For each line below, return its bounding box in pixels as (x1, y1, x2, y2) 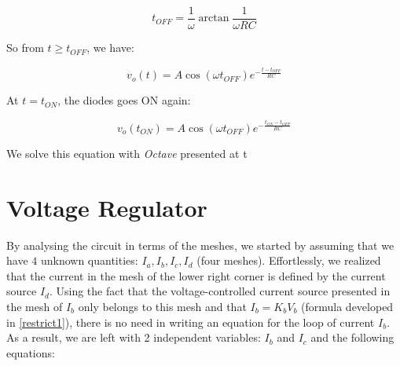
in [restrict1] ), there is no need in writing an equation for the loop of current (6, 313, 375, 330)
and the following (310, 329, 394, 346)
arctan (198, 13, 229, 24)
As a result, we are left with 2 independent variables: (6, 329, 261, 346)
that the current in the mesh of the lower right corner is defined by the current (6, 267, 386, 284)
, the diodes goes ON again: (57, 92, 191, 108)
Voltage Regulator (6, 191, 207, 223)
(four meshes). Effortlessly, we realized (196, 252, 381, 269)
